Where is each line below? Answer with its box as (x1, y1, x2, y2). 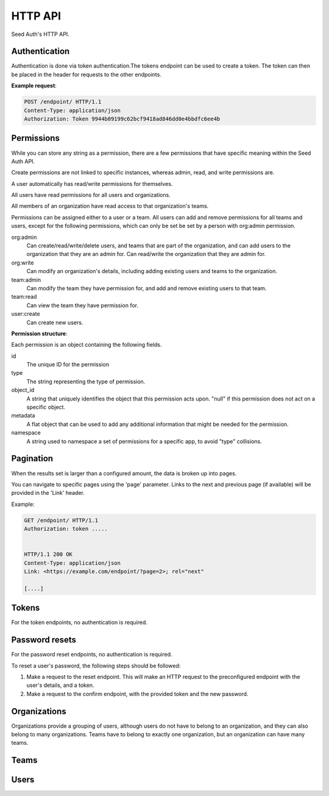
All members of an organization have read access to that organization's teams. (11, 202, 209, 210)
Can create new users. (26, 319, 83, 326)
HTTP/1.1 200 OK (24, 551, 73, 558)
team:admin (11, 276, 41, 283)
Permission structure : (11, 330, 68, 337)
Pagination (11, 453, 54, 464)
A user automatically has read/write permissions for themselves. (11, 180, 173, 187)
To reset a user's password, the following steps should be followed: (11, 662, 181, 669)
